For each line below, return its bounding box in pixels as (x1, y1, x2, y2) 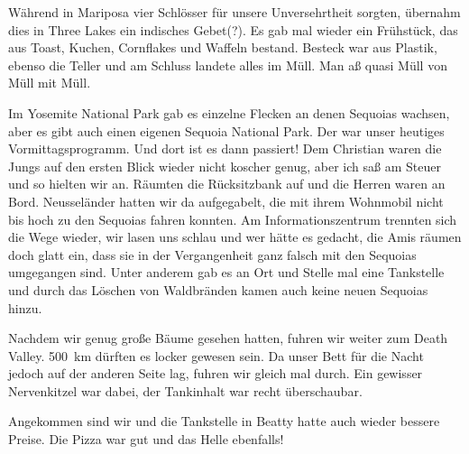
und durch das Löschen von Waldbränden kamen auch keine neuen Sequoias (8, 280, 428, 299)
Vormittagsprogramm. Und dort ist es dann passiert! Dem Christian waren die (8, 139, 442, 158)
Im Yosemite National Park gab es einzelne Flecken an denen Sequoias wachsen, (8, 103, 450, 122)
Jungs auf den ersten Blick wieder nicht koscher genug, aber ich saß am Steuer (8, 156, 441, 175)
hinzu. (8, 298, 42, 317)
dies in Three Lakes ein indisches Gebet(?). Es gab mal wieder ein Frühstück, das (8, 20, 458, 39)
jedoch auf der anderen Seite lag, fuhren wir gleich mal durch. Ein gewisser (8, 364, 423, 383)
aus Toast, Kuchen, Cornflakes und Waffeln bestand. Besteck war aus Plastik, (8, 38, 437, 57)
